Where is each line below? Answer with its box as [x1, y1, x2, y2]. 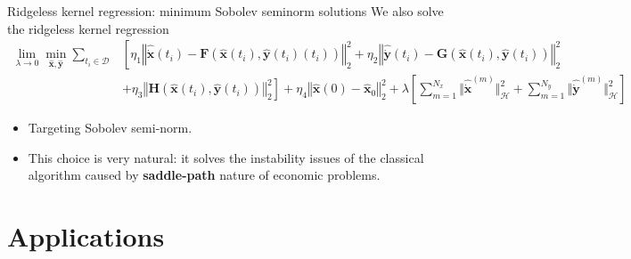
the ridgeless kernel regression [7, 19, 169, 37]
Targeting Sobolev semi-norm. [28, 118, 193, 137]
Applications [7, 218, 165, 255]
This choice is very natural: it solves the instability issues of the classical [28, 148, 424, 166]
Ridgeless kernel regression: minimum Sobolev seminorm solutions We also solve [7, 2, 444, 20]
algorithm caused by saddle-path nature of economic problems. [28, 166, 381, 184]
